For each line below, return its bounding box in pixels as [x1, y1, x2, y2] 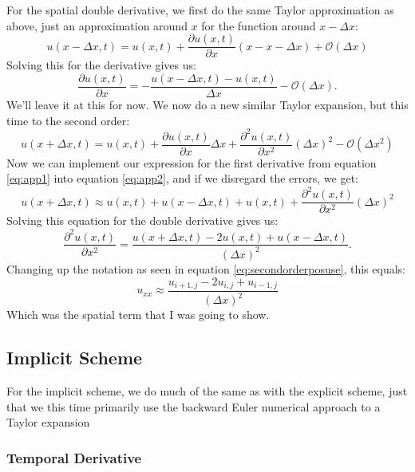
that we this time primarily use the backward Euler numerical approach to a [6, 398, 381, 415]
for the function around [201, 17, 316, 33]
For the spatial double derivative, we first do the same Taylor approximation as [6, 2, 394, 18]
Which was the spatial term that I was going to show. [6, 306, 270, 323]
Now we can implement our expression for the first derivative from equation [6, 154, 377, 171]
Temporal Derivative [6, 447, 142, 467]
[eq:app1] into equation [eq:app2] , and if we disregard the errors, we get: [6, 170, 359, 187]
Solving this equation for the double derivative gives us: [6, 212, 279, 229]
